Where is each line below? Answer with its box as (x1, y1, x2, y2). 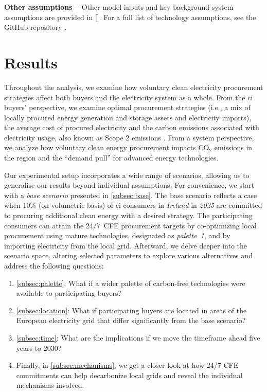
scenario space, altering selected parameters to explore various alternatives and (4, 250, 253, 261)
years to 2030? (16, 342, 62, 353)
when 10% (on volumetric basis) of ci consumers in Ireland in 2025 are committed (4, 200, 262, 210)
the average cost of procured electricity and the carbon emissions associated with (4, 122, 259, 133)
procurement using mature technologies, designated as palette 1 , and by (4, 230, 230, 241)
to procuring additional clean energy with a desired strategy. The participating (4, 210, 253, 221)
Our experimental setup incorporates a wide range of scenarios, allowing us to (4, 169, 250, 180)
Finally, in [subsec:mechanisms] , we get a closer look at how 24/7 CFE (16, 360, 239, 370)
